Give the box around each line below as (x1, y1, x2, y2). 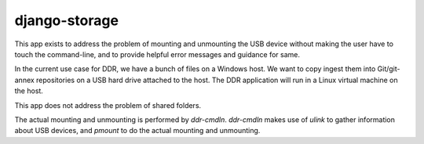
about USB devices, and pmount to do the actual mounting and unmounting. (14, 126, 261, 135)
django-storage (14, 12, 119, 29)
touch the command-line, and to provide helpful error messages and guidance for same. (14, 49, 301, 59)
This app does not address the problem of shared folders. (14, 100, 202, 110)
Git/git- (377, 64, 400, 74)
